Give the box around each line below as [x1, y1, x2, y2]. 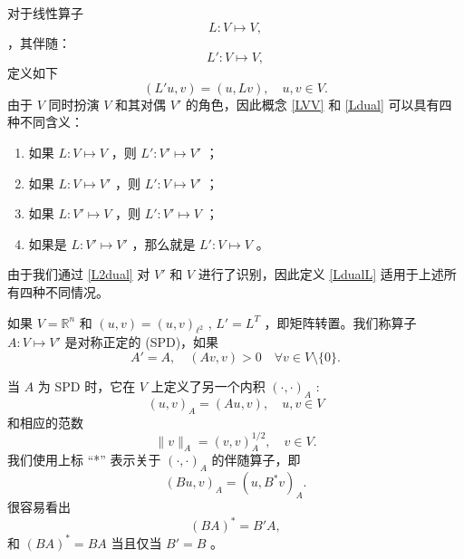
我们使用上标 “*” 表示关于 [7, 450, 161, 469]
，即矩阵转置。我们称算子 [264, 313, 417, 332]
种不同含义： [7, 112, 83, 131]
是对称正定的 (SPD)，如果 [64, 333, 219, 352]
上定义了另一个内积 [150, 376, 266, 395]
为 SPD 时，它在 [37, 376, 136, 395]
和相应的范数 [7, 412, 83, 431]
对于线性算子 [7, 4, 83, 22]
